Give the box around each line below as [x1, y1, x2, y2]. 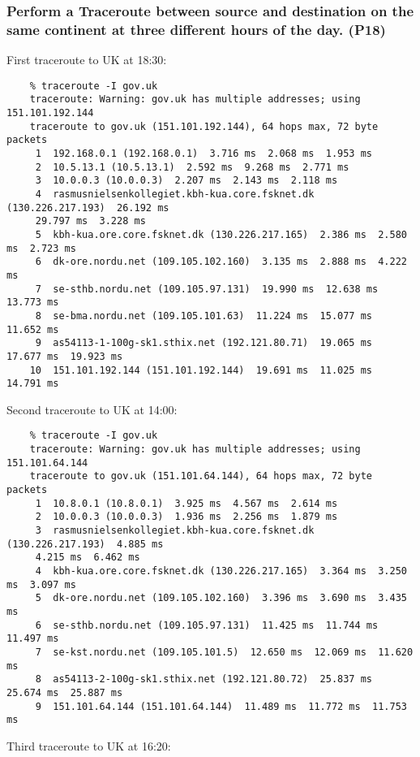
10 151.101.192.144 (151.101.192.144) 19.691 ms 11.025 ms [29, 364, 373, 376]
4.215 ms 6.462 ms [35, 552, 140, 564]
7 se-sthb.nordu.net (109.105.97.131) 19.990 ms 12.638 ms [35, 283, 379, 295]
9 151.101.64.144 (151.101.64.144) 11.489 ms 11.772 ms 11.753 [35, 700, 407, 712]
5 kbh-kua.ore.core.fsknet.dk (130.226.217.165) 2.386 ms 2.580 [35, 228, 407, 240]
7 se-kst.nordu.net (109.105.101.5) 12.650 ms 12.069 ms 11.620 [35, 646, 414, 658]
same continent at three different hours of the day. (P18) [6, 19, 386, 39]
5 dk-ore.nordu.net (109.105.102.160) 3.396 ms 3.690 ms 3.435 [35, 592, 407, 604]
